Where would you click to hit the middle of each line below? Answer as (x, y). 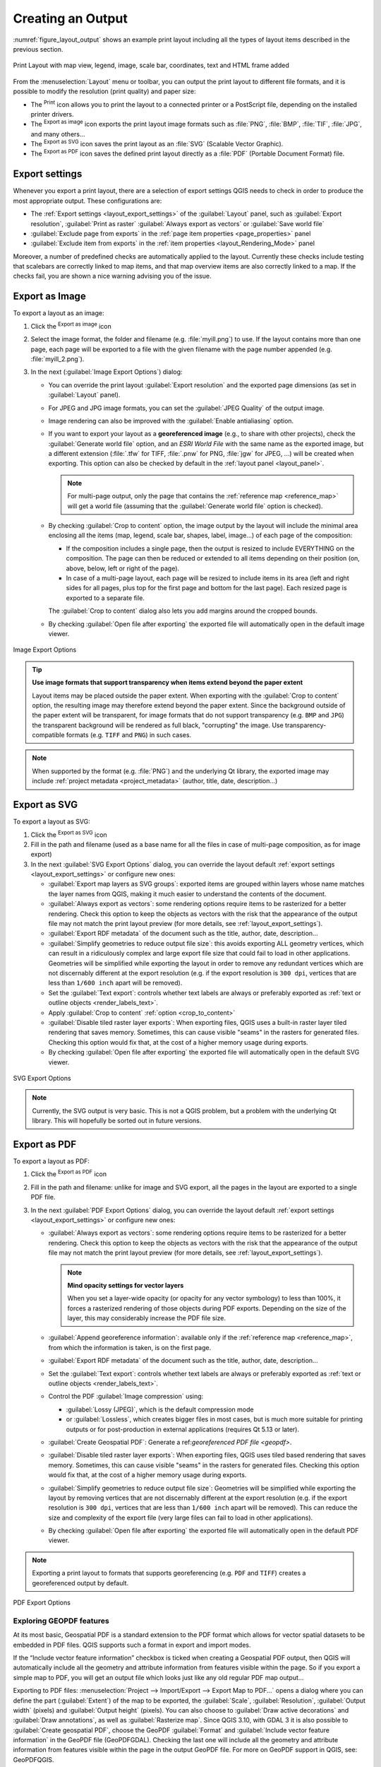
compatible (48, 735)
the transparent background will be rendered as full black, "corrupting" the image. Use (158, 725)
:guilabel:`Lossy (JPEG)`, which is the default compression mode (160, 1409)
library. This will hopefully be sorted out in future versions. (117, 1121)
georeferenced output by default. (80, 1583)
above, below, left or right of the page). (123, 568)
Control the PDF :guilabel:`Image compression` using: (126, 1397)
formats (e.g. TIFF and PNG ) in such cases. (129, 735)
